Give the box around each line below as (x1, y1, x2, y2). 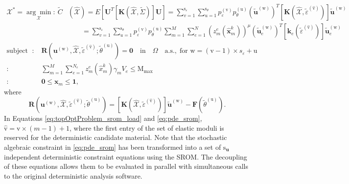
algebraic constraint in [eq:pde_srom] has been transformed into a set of (4, 141, 221, 152)
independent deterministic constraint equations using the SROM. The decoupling (4, 151, 247, 161)
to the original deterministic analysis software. (4, 170, 142, 181)
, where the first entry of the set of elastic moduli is (70, 122, 224, 133)
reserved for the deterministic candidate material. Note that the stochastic (4, 132, 227, 142)
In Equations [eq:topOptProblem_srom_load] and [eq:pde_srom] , (4, 113, 202, 123)
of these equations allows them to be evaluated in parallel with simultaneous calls (4, 161, 249, 171)
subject (6, 47, 28, 55)
